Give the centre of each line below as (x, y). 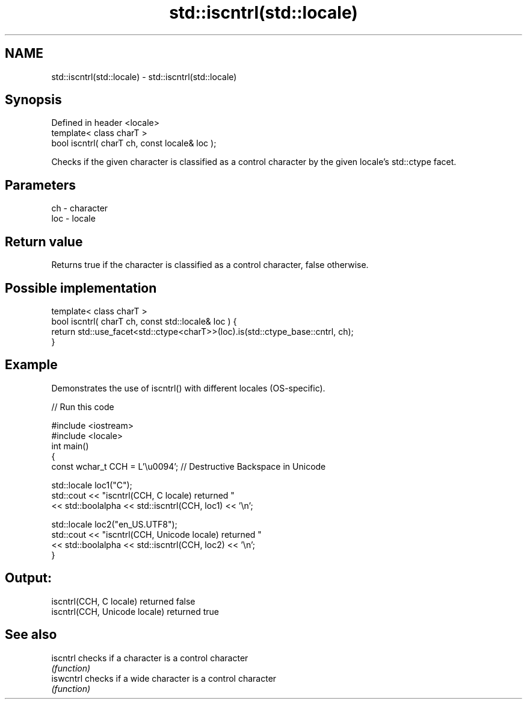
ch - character (80, 208)
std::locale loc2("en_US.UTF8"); (114, 524)
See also (31, 635)
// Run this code (83, 407)
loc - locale (73, 219)
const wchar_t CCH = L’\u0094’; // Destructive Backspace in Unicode (189, 466)
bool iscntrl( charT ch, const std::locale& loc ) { (144, 321)
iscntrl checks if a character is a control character (150, 658)
